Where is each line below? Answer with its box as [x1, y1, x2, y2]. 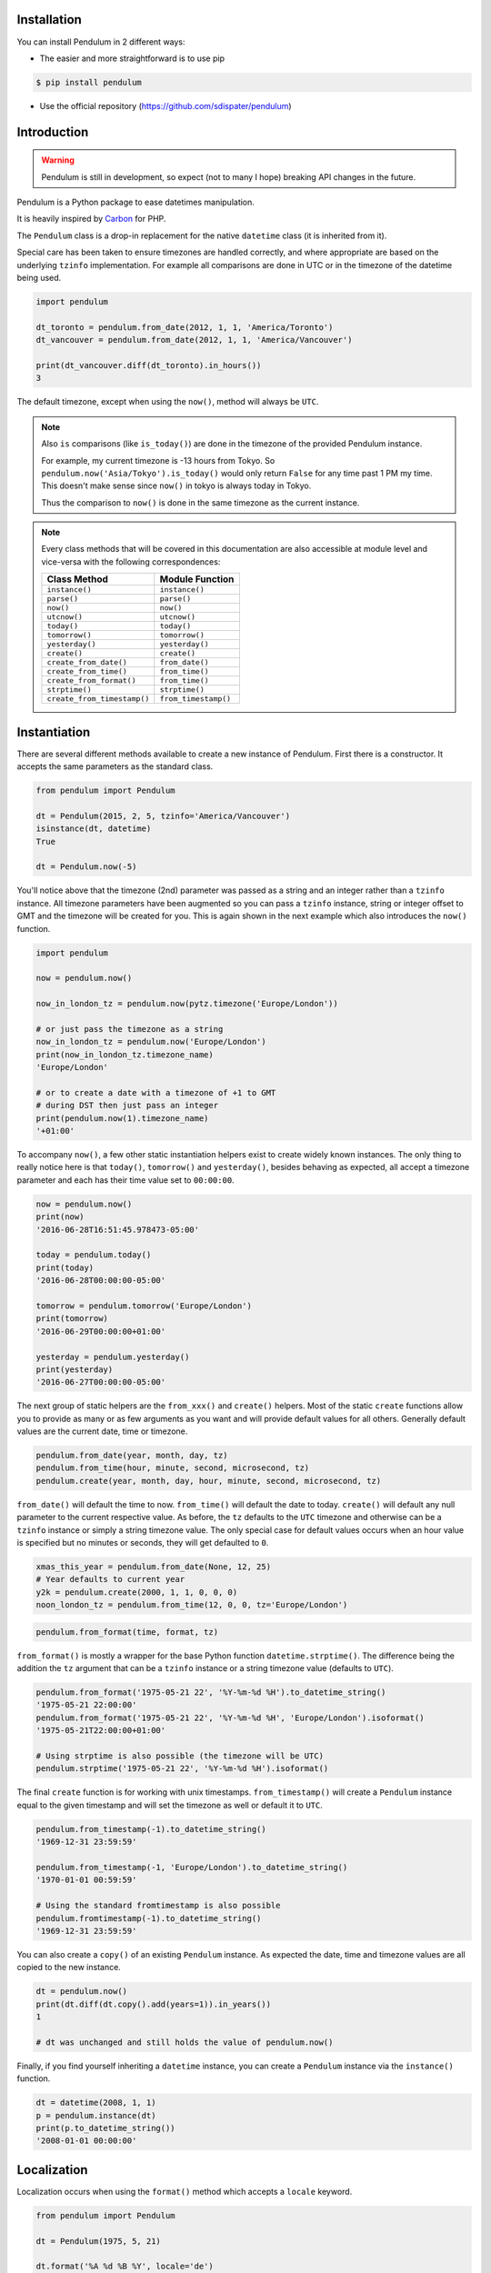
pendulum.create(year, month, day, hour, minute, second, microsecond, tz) [35, 1476, 382, 1486]
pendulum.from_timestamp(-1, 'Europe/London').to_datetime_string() [35, 1862, 348, 1872]
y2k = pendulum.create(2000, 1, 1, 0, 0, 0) [35, 1587, 238, 1597]
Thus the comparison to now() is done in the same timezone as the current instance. [41, 496, 360, 508]
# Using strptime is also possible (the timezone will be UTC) [35, 1751, 325, 1761]
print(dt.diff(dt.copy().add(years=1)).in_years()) [35, 1998, 272, 2009]
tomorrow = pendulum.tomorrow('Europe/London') [35, 1300, 252, 1311]
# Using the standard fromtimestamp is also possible [35, 1900, 281, 1911]
